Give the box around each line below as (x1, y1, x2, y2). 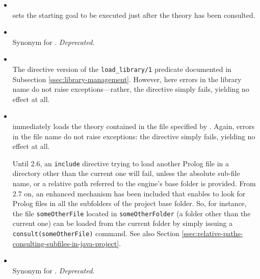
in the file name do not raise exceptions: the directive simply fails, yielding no (12, 131, 255, 141)
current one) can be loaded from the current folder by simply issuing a (12, 218, 233, 229)
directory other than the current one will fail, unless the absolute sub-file (12, 168, 240, 179)
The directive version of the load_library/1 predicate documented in (12, 63, 231, 74)
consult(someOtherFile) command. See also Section (12, 228, 179, 239)
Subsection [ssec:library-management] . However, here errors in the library (12, 73, 242, 84)
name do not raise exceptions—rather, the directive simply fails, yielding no (12, 84, 249, 94)
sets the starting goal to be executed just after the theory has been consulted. (12, 9, 255, 20)
